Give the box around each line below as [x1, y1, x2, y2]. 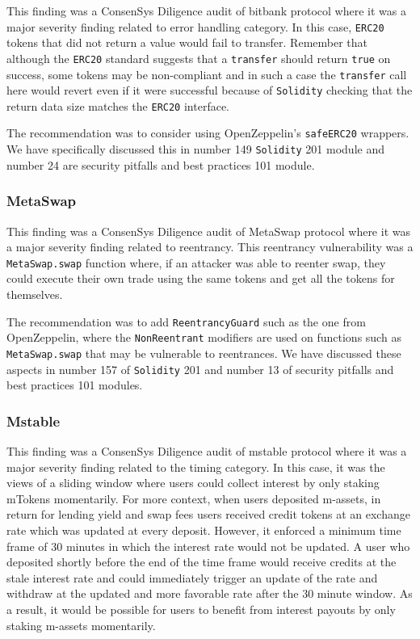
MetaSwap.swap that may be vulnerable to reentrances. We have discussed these [6, 344, 401, 361]
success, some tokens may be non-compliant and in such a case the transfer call [6, 65, 407, 82]
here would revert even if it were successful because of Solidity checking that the [6, 82, 413, 99]
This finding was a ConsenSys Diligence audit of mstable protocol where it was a [6, 443, 407, 460]
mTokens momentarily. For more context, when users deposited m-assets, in [6, 490, 381, 507]
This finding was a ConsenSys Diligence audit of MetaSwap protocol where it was [6, 222, 410, 239]
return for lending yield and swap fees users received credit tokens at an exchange [6, 506, 410, 523]
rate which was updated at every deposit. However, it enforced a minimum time [6, 522, 401, 539]
